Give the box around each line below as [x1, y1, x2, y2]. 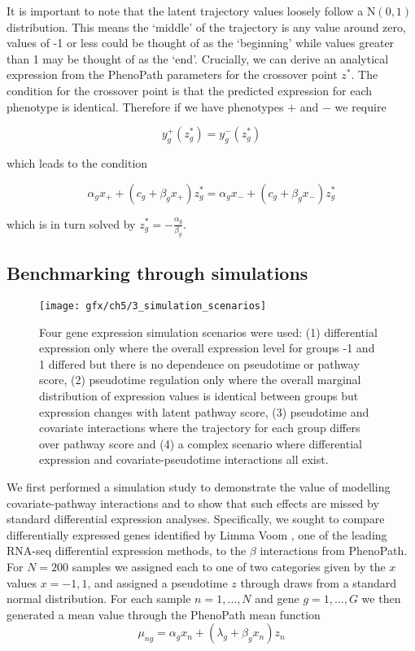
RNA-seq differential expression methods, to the [7, 542, 247, 559]
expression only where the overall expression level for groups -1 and [39, 339, 375, 356]
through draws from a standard [240, 574, 397, 591]
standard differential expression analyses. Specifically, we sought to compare [7, 510, 385, 527]
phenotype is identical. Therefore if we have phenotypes [7, 98, 284, 115]
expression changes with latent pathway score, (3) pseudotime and [39, 403, 369, 420]
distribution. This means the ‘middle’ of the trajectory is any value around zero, [7, 18, 406, 35]
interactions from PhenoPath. [260, 542, 408, 559]
